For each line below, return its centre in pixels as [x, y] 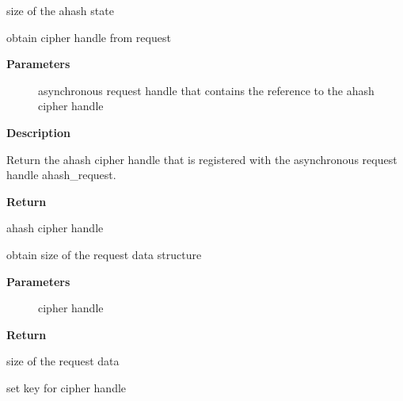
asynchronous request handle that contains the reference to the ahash [206, 90]
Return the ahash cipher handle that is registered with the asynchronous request [202, 159]
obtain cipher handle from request [89, 37]
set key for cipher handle [67, 387]
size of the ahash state [60, 10]
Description [39, 132]
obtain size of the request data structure [104, 254]
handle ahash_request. [61, 175]
